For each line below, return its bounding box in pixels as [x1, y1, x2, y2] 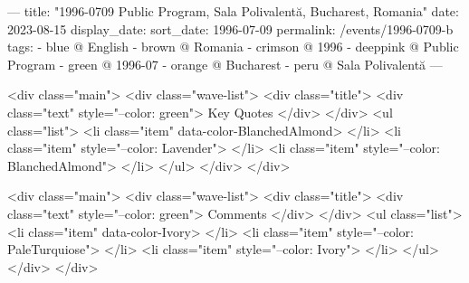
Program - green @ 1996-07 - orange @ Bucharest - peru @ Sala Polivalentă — [7, 54, 443, 73]
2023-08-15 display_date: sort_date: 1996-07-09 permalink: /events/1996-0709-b [7, 19, 454, 38]
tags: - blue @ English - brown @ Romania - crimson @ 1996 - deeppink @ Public [7, 37, 459, 56]
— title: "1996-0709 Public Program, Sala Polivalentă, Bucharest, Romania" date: [7, 2, 459, 20]
